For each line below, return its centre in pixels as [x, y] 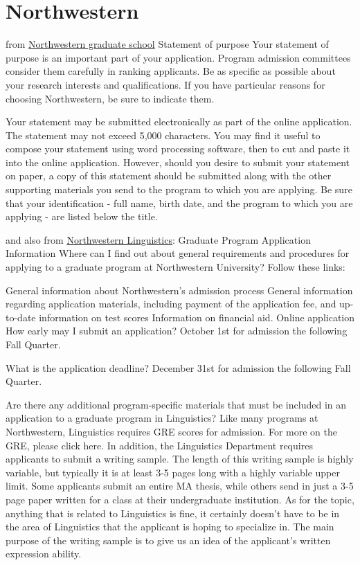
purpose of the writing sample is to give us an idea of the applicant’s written [168, 540]
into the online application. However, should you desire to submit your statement [178, 162]
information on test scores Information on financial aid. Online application [197, 317]
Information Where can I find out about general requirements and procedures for [178, 253]
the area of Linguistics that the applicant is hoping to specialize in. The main [170, 527]
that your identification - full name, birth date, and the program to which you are [179, 203]
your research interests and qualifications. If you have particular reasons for [165, 84]
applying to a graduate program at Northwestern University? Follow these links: [175, 267]
